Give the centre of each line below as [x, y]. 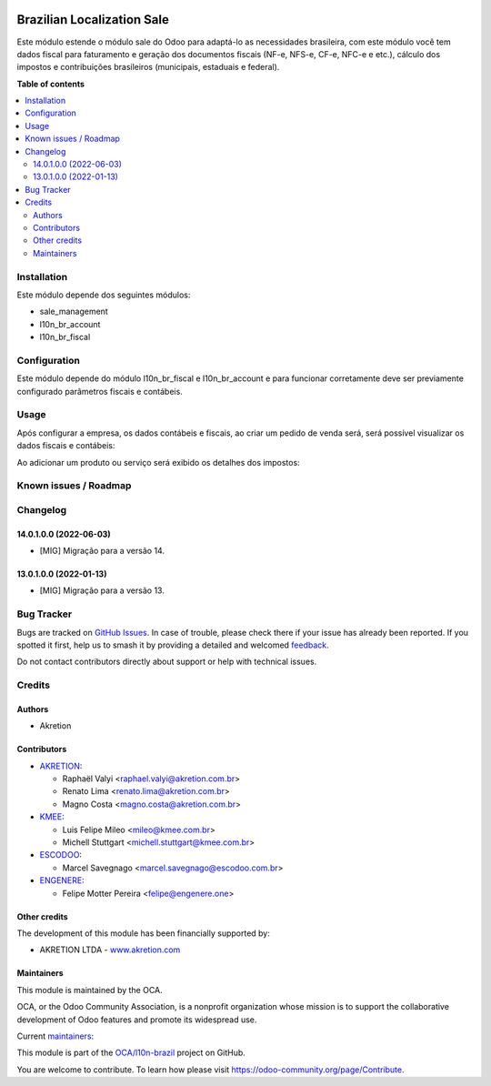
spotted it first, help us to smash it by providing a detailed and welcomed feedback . [173, 645]
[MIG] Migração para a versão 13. [102, 590]
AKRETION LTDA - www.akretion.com [110, 950]
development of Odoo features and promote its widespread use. [137, 1020]
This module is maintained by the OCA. [90, 990]
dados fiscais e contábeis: [66, 446]
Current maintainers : [55, 1036]
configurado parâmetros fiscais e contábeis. [100, 391]
